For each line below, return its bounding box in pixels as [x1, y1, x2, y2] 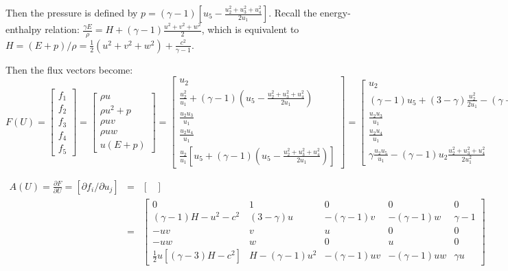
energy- [320, 6, 351, 19]
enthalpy [5, 22, 42, 36]
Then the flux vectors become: [5, 62, 133, 76]
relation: [45, 22, 80, 36]
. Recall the [268, 6, 317, 19]
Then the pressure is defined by [5, 6, 138, 19]
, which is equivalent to [201, 22, 299, 36]
